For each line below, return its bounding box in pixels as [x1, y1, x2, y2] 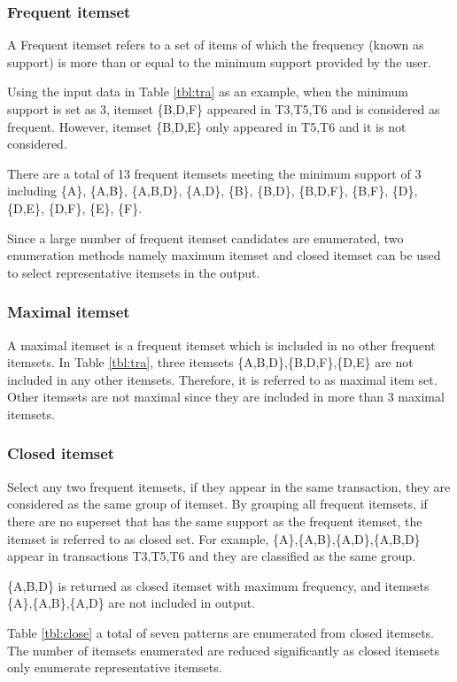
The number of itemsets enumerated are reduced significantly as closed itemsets [7, 640, 439, 659]
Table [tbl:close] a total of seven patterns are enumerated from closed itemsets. [7, 623, 435, 641]
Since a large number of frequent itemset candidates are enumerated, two [7, 228, 404, 247]
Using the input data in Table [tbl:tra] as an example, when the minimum [7, 82, 408, 101]
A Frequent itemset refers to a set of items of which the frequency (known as [7, 35, 424, 54]
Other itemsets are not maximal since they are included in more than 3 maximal [7, 387, 445, 406]
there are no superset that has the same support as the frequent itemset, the [7, 511, 422, 530]
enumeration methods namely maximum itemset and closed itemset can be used [7, 246, 441, 264]
